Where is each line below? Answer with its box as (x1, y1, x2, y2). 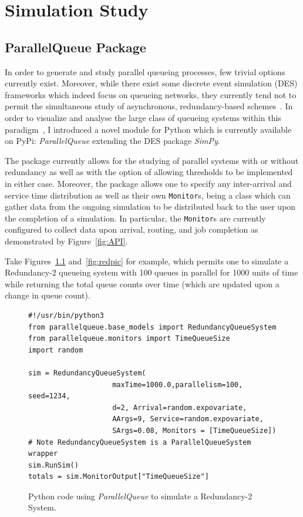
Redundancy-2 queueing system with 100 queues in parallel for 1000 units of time (5, 266, 298, 278)
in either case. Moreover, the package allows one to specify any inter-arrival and (5, 177, 292, 189)
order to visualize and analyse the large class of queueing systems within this (5, 111, 281, 123)
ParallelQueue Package (5, 38, 146, 56)
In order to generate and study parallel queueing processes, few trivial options (5, 65, 285, 78)
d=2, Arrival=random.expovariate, (112, 403, 247, 412)
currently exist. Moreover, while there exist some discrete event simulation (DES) (5, 77, 298, 89)
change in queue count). (5, 289, 90, 301)
